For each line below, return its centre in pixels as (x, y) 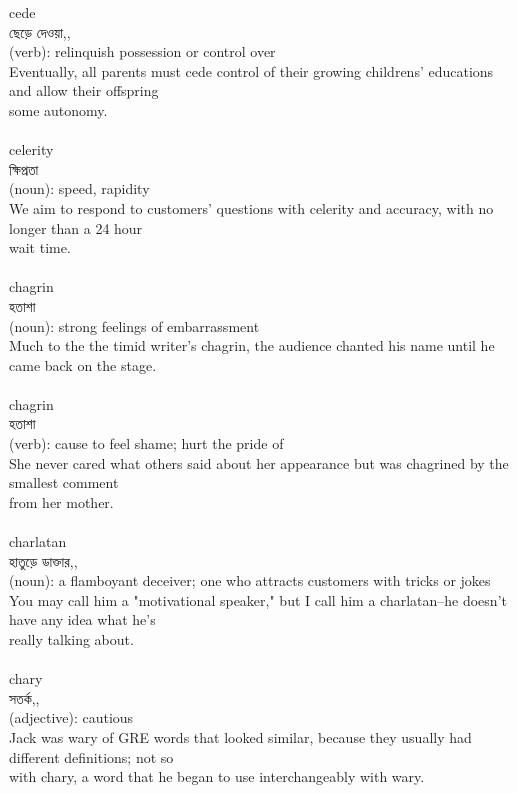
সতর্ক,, (24, 697)
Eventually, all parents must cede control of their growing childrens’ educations (251, 70)
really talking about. (71, 639)
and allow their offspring (84, 90)
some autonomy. (58, 109)
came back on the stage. (83, 364)
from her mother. (61, 501)
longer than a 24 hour (76, 227)
